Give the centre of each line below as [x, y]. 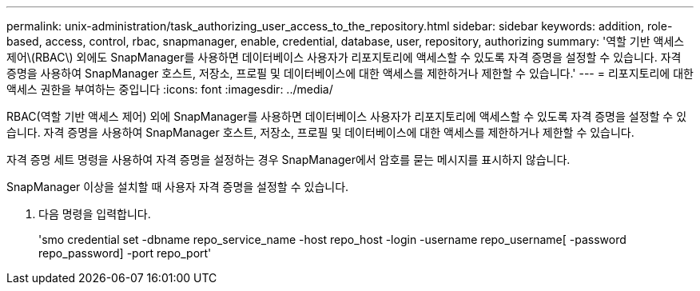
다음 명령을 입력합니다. [95, 214]
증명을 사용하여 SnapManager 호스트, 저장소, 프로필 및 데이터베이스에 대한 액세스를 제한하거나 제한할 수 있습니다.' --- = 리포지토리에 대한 [350, 73]
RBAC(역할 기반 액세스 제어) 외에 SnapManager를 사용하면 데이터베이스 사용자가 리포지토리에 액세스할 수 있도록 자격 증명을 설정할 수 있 [347, 116]
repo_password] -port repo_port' [125, 253]
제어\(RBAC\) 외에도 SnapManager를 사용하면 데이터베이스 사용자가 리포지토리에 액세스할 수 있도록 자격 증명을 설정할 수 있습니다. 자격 [344, 57]
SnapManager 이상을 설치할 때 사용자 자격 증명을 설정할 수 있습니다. [178, 187]
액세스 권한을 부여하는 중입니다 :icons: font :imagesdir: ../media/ [170, 89]
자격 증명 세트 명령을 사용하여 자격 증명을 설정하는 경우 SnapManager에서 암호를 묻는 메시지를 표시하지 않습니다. [288, 159]
